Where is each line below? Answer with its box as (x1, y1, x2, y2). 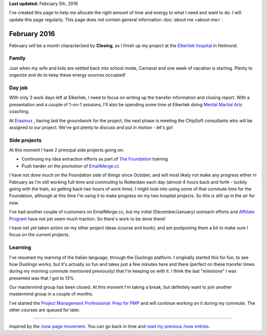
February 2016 (9, 30, 55, 38)
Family (9, 55, 26, 62)
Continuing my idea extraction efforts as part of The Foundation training (21, 156, 168, 162)
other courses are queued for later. (9, 307, 81, 313)
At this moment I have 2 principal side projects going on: (9, 147, 124, 153)
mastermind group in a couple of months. (9, 291, 93, 297)
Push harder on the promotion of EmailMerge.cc (21, 163, 120, 169)
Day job (9, 84, 28, 91)
